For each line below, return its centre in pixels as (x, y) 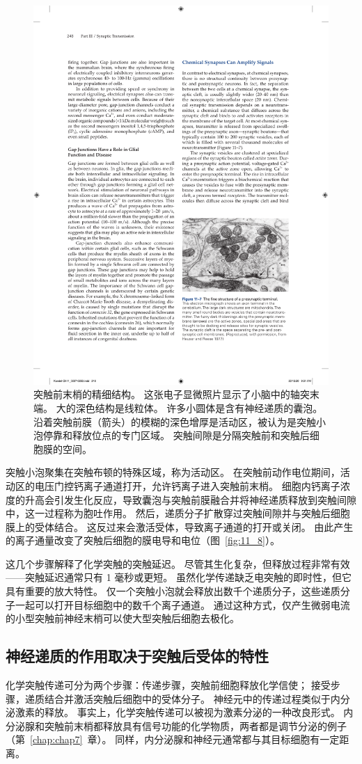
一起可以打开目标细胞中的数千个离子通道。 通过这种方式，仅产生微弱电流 (182, 604)
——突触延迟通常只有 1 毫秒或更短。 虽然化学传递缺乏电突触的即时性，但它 (179, 577)
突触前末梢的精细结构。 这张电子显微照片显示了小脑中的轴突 (172, 394)
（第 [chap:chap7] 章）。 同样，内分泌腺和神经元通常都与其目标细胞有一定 (173, 739)
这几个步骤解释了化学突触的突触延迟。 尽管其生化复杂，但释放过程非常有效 (178, 563)
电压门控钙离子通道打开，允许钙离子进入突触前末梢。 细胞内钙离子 (187, 485)
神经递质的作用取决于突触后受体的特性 (137, 656)
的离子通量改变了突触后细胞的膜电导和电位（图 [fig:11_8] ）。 (143, 540)
